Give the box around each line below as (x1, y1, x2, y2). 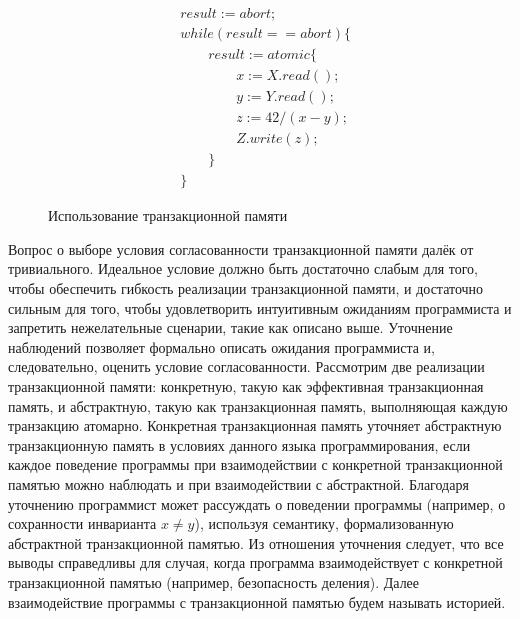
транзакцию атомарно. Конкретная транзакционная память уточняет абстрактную (8, 415, 502, 436)
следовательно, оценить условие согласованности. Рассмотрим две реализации (8, 356, 485, 377)
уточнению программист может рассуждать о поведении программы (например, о (8, 493, 506, 514)
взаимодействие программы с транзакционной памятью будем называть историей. (8, 591, 506, 612)
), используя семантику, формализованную (194, 513, 454, 534)
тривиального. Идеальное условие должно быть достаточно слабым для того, (8, 258, 479, 279)
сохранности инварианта (8, 513, 157, 534)
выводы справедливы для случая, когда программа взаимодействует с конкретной (8, 552, 503, 573)
